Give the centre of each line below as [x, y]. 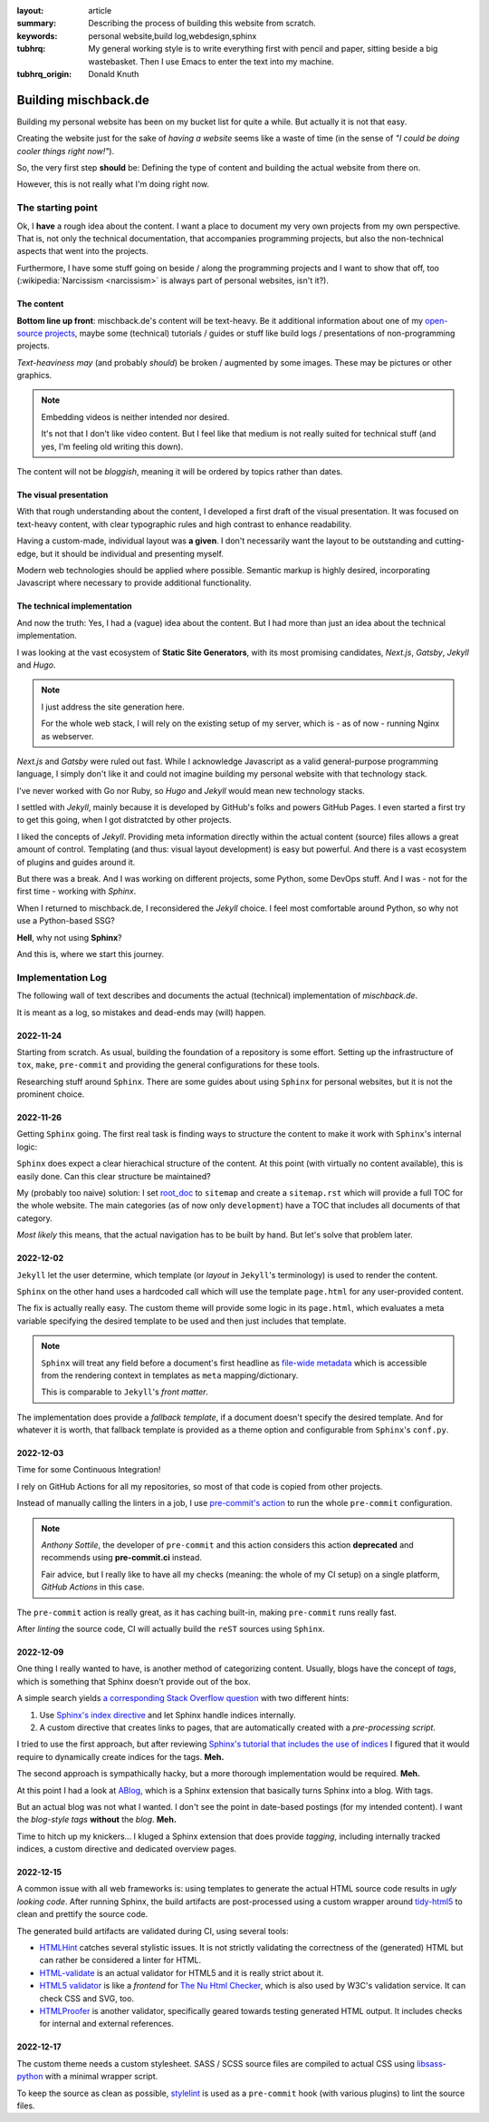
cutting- [450, 541]
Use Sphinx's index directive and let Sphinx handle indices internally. [168, 1715]
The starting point [58, 208]
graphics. [34, 376]
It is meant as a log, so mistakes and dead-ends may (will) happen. [141, 1012]
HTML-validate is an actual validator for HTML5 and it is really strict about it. [182, 1972]
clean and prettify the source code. [82, 1914]
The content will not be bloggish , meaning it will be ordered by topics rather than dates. [180, 472]
